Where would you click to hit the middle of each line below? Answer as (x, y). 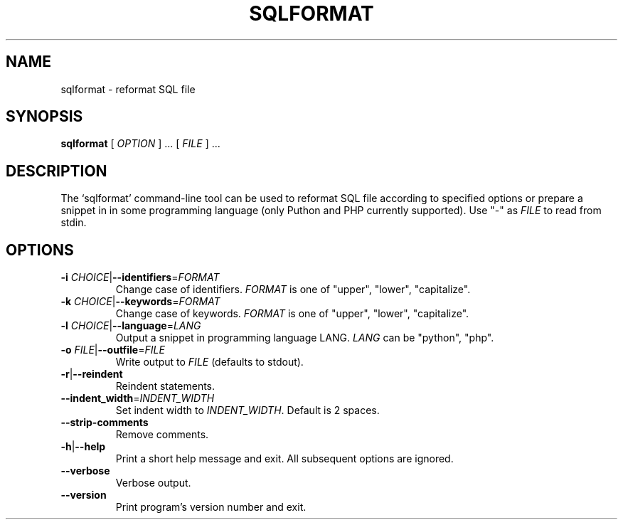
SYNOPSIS (44, 117)
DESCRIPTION (57, 171)
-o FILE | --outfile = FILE (113, 350)
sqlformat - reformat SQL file (128, 89)
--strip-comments (105, 423)
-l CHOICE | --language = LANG (131, 326)
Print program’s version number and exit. (211, 507)
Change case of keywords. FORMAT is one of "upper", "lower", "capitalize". (292, 314)
